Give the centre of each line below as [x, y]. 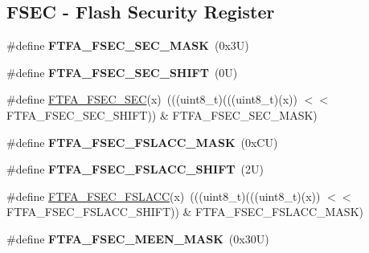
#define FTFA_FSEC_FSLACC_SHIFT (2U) [135, 169]
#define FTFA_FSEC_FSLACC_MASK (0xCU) [142, 142]
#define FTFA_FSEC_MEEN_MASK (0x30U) [138, 238]
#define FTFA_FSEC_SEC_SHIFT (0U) [122, 72]
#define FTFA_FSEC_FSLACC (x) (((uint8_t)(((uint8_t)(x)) [164, 196]
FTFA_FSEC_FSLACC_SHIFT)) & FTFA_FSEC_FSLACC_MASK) [185, 212]
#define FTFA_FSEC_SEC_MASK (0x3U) [128, 45]
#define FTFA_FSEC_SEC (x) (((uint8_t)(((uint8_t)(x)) [152, 99]
